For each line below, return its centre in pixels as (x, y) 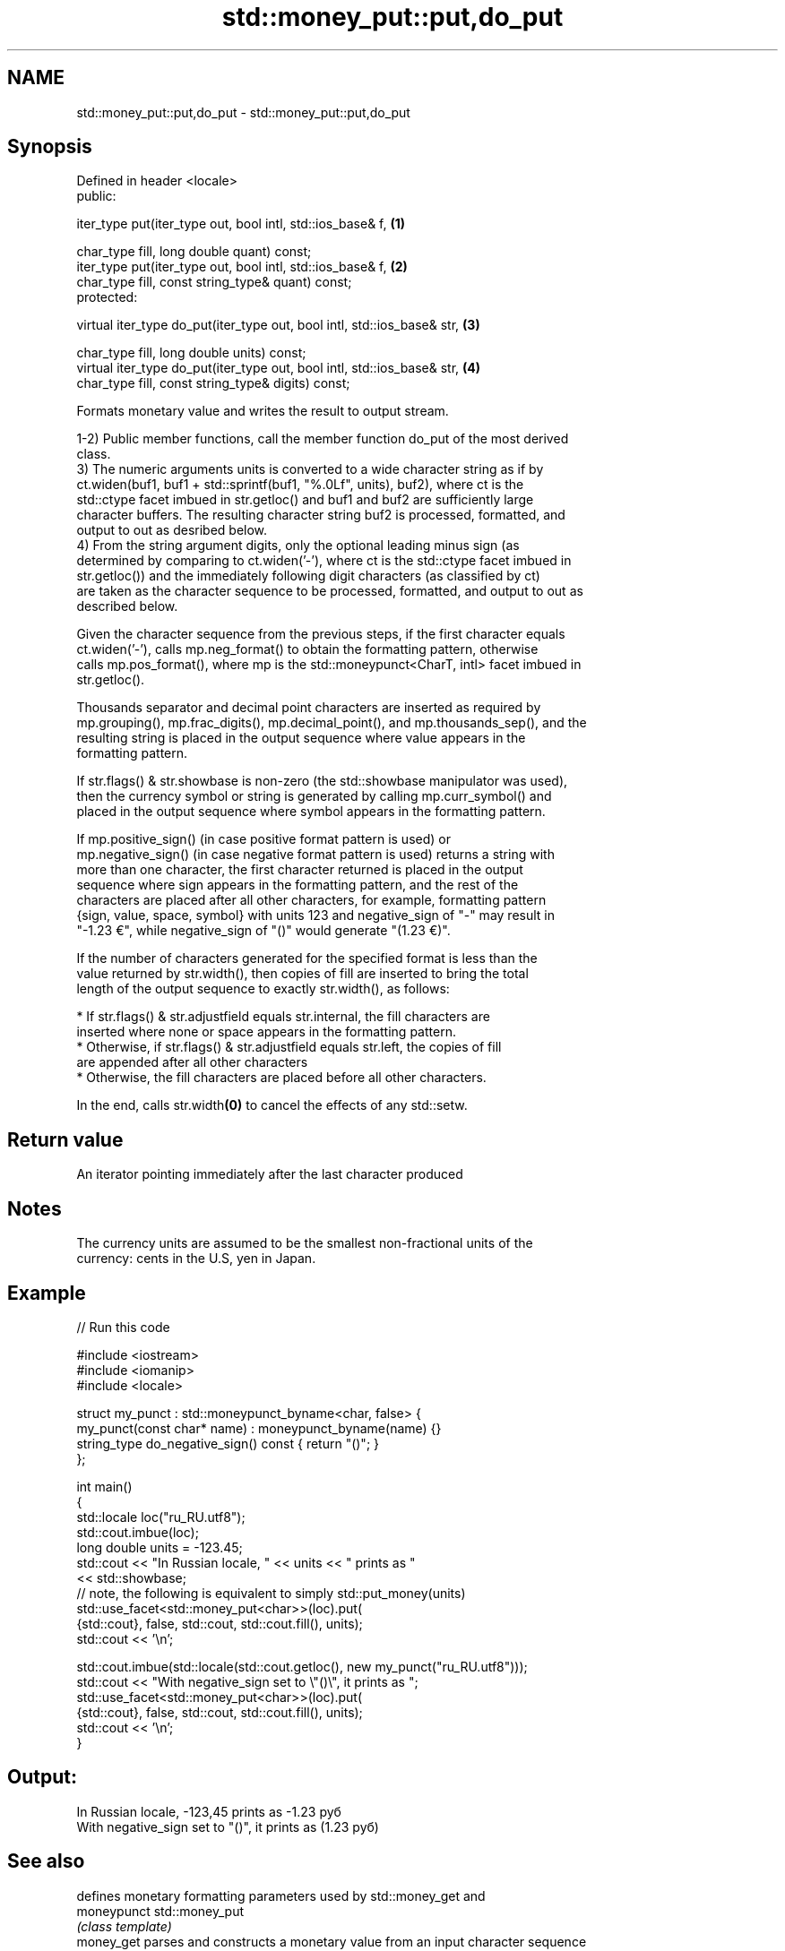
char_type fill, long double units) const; (191, 353)
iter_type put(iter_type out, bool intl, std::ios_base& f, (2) (242, 267)
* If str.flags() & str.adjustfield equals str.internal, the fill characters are (283, 1017)
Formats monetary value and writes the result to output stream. (263, 411)
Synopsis (50, 147)
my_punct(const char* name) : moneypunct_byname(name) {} (259, 1428)
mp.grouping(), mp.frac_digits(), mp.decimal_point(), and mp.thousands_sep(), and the (332, 723)
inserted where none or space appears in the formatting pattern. (266, 1032)
